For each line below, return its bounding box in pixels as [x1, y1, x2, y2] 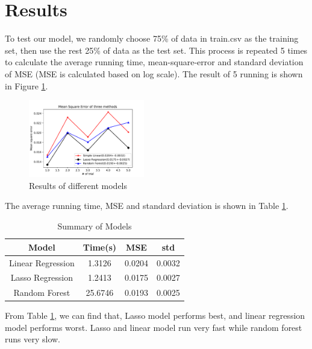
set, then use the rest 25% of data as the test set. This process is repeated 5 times [5, 43, 308, 56]
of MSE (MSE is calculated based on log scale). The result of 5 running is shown [5, 67, 303, 80]
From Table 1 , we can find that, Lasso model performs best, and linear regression [5, 309, 305, 322]
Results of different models [29, 179, 128, 191]
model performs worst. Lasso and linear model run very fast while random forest [5, 321, 302, 333]
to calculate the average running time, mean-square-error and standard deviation [5, 56, 304, 68]
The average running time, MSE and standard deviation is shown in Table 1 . [5, 199, 289, 212]
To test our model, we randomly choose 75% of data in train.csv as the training [5, 32, 299, 45]
